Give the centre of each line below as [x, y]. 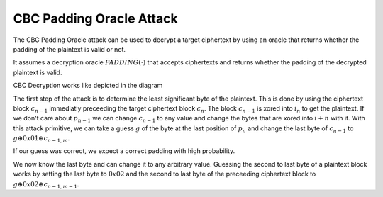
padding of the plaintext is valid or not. [70, 49]
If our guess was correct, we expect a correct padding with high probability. [124, 151]
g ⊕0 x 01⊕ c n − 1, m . [41, 139]
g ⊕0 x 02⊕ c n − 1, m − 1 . [46, 185]
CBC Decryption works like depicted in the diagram [88, 86]
